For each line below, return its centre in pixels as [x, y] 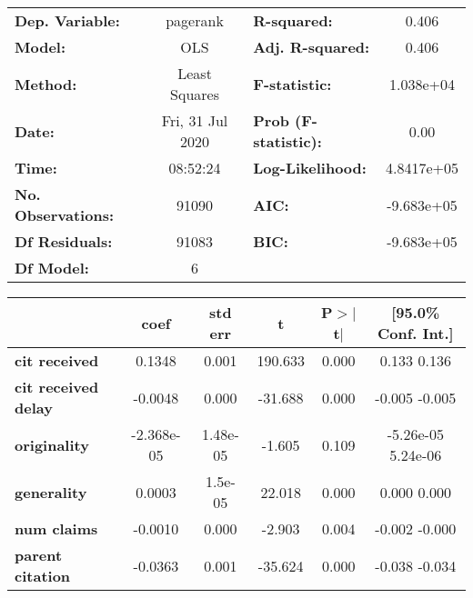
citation [43, 576]
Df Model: [52, 268]
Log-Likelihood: [310, 168]
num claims [56, 528]
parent [39, 555]
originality [52, 444]
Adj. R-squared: [312, 47]
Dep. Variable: [67, 20]
